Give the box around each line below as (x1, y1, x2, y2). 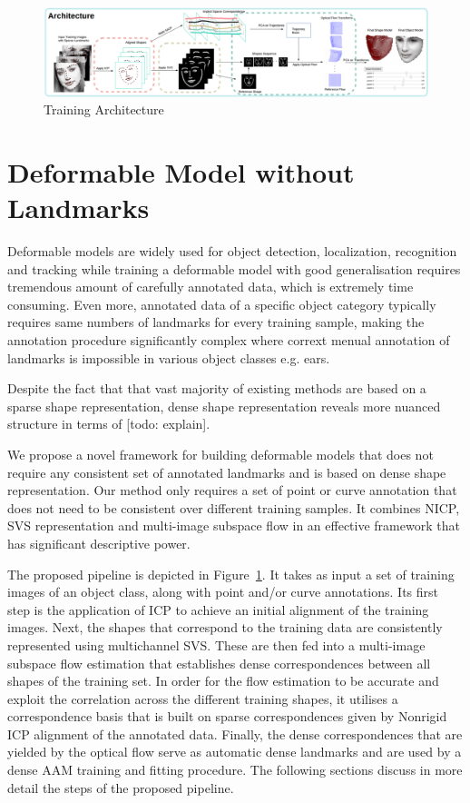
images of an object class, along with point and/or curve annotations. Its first (7, 582, 439, 601)
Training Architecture (44, 100, 164, 119)
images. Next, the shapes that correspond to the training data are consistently (7, 618, 443, 637)
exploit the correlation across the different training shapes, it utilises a (7, 689, 398, 708)
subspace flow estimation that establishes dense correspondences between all (7, 653, 431, 672)
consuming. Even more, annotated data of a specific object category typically (7, 294, 436, 313)
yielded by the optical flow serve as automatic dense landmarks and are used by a (7, 742, 462, 761)
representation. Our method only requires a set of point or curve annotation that (7, 481, 457, 500)
